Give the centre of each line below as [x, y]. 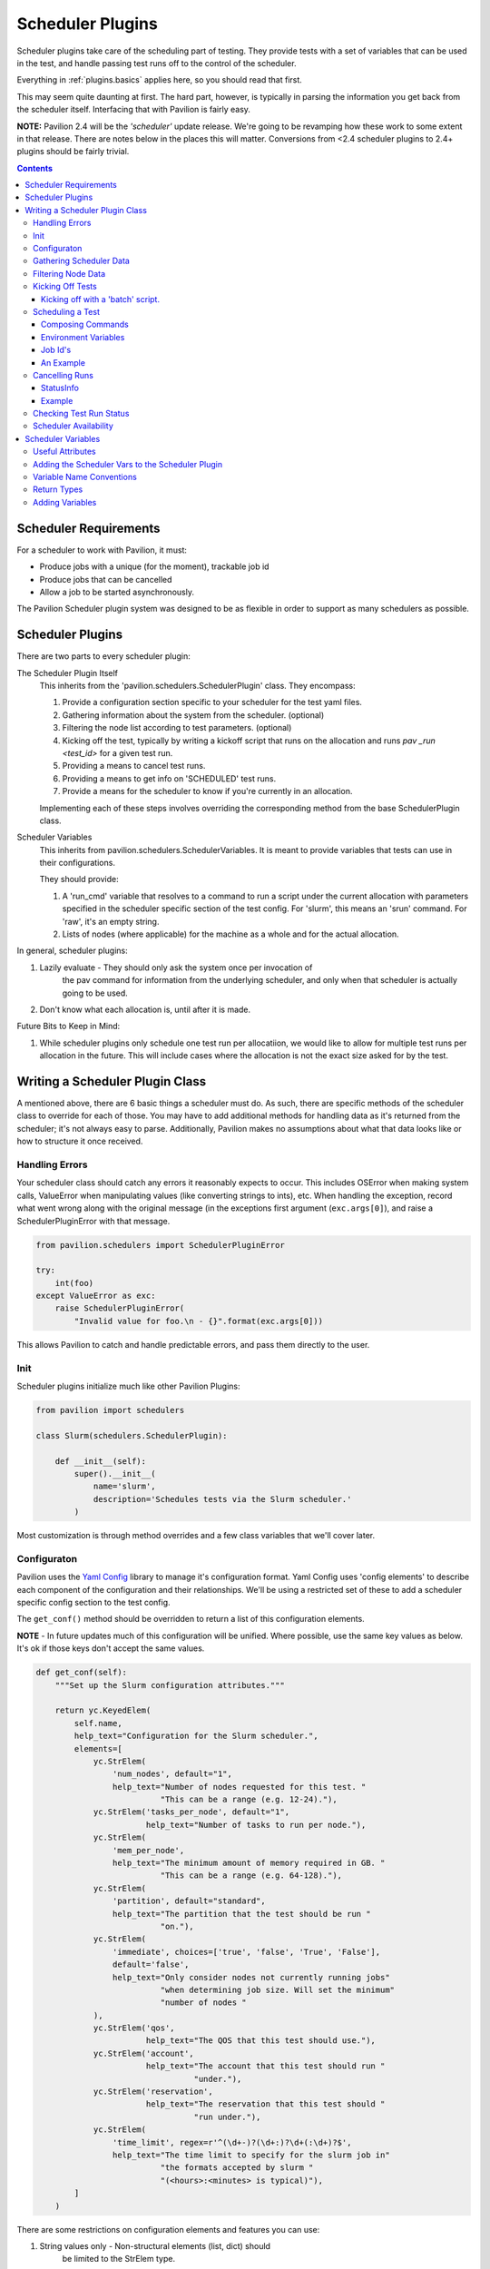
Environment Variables [83, 337]
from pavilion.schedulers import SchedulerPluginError [160, 1245]
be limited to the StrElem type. [119, 2259]
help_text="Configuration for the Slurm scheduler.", [196, 1736]
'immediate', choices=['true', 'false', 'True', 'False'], [246, 1952]
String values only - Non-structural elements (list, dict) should [155, 2245]
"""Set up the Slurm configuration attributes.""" [170, 1685]
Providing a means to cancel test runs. [134, 766]
